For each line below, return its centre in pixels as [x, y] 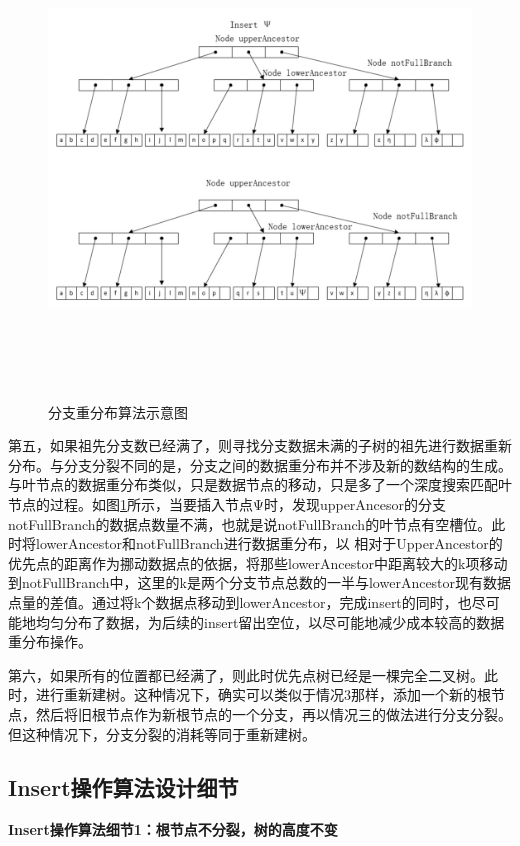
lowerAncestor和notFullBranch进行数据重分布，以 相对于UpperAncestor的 [269, 543]
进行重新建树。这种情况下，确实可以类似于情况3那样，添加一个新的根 [263, 694]
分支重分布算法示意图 [118, 411]
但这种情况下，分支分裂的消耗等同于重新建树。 [162, 733]
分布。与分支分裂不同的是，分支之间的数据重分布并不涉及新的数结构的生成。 [260, 464]
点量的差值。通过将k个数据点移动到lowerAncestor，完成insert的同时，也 [240, 601]
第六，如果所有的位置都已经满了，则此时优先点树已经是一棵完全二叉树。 [246, 674]
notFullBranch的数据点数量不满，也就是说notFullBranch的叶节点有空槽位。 [250, 523]
